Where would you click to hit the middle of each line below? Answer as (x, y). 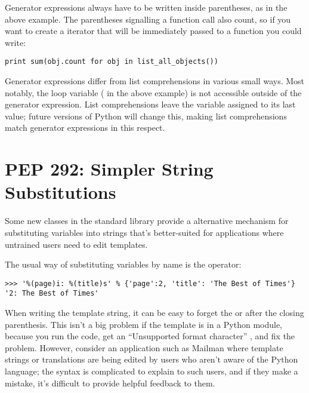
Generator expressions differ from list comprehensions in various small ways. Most (154, 81)
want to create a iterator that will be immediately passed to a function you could (153, 31)
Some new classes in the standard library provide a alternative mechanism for (147, 221)
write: (16, 42)
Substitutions (61, 192)
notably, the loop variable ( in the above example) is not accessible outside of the (153, 92)
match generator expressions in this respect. (85, 128)
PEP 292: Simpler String (109, 169)
